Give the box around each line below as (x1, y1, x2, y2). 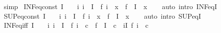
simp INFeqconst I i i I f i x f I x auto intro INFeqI (3, 1, 217, 11)
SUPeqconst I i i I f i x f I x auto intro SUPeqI (3, 11, 201, 21)
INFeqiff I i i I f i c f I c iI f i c (3, 20, 149, 30)
